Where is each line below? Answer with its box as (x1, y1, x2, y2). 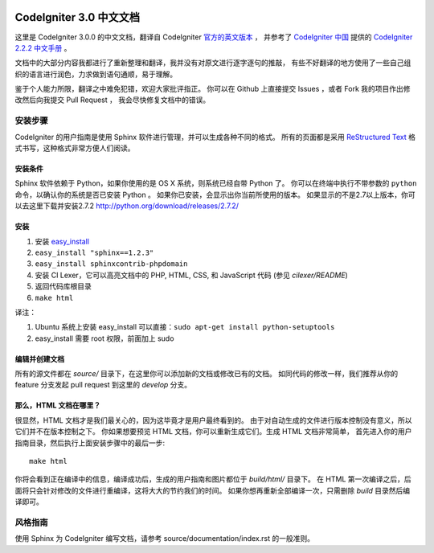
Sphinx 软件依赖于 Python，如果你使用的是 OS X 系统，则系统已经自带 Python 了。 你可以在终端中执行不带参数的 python (14, 178, 417, 188)
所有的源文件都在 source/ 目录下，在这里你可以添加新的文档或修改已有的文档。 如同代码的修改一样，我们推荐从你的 (14, 369, 399, 379)
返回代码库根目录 (35, 281, 92, 291)
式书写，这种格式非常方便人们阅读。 (14, 143, 135, 153)
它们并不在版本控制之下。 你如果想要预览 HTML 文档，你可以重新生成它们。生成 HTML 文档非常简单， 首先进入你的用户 (14, 427, 412, 436)
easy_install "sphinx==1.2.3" (35, 248, 154, 257)
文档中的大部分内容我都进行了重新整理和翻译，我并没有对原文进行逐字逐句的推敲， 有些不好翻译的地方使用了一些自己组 (14, 58, 411, 68)
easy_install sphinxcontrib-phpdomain (35, 260, 188, 268)
